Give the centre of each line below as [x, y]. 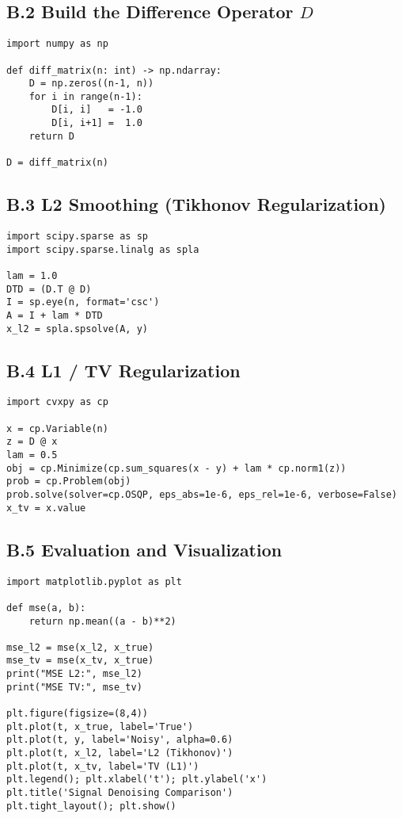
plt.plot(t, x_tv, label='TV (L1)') [103, 766]
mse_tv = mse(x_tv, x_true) [80, 661]
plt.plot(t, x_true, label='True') [100, 726]
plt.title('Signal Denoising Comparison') [120, 793]
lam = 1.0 [32, 275]
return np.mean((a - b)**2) [102, 621]
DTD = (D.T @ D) [49, 289]
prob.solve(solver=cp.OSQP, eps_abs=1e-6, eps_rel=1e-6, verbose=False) [202, 495]
